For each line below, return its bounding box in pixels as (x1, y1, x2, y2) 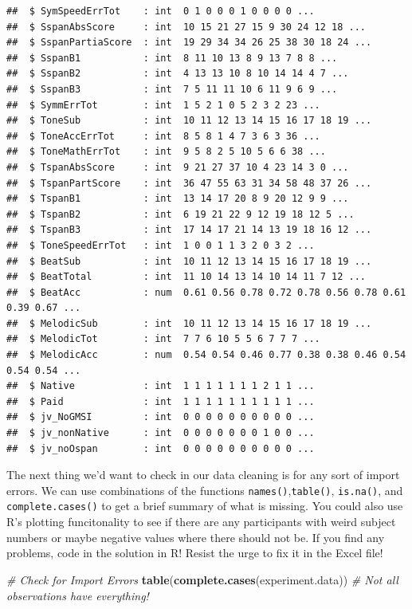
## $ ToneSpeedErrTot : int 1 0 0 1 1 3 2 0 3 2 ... (6, 239, 315, 251)
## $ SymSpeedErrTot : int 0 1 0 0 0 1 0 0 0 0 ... (6, 6, 315, 17)
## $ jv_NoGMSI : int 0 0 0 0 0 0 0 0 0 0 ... (6, 411, 315, 423)
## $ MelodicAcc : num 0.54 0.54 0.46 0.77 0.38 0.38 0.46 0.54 (6, 349, 406, 361)
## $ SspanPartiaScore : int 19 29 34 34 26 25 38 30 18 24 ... (6, 37, 372, 49)
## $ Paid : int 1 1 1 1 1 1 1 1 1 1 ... (6, 395, 315, 407)
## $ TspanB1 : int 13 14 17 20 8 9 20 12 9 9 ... (6, 193, 349, 205)
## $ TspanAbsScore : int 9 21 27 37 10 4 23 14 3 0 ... (6, 161, 349, 173)
